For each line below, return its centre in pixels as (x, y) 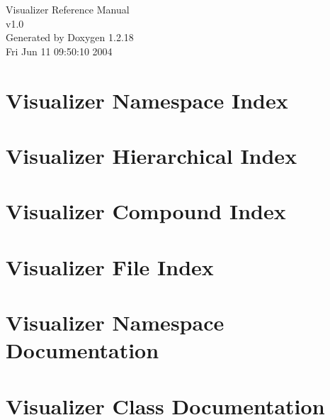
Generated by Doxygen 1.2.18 (70, 37)
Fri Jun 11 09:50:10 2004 (59, 51)
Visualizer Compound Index (146, 211)
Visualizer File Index (110, 266)
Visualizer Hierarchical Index (152, 155)
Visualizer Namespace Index (147, 100)
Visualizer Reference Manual (68, 9)
